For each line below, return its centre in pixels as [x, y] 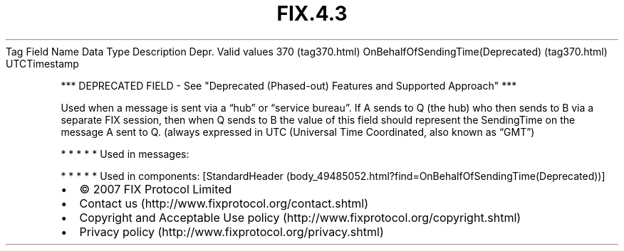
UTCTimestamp [42, 63]
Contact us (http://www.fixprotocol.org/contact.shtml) [224, 203]
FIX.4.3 [312, 14]
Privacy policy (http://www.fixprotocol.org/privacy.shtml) [232, 231]
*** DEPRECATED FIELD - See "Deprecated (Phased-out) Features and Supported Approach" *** [289, 85]
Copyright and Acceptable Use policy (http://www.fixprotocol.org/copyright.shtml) [300, 217]
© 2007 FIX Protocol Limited [156, 189]
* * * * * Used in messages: [125, 154]
